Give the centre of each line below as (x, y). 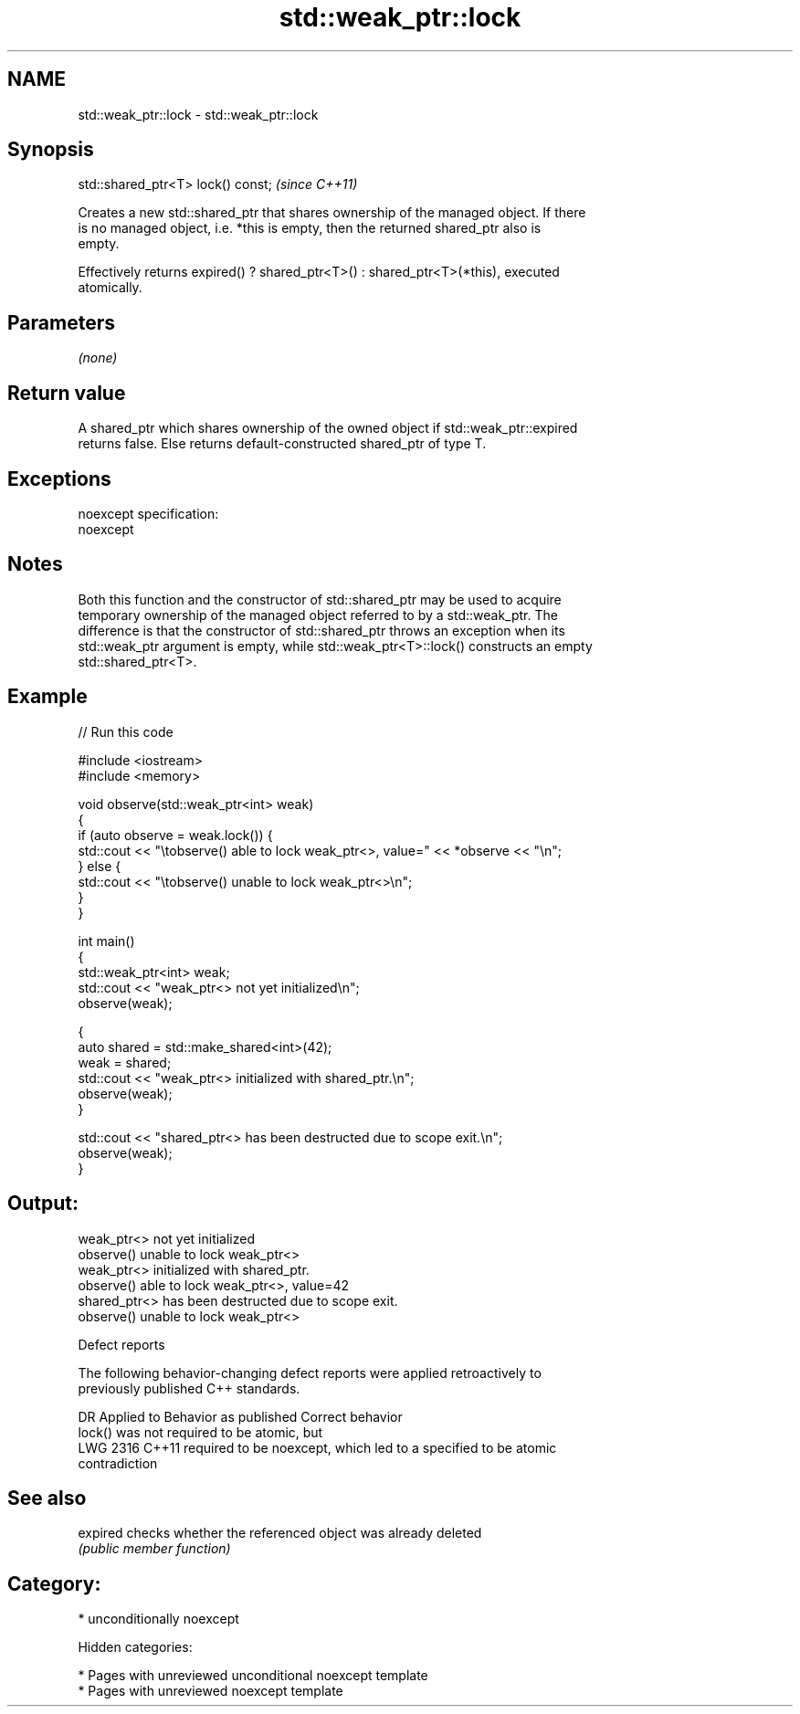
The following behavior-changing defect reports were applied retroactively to (310, 1372)
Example (47, 697)
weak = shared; (125, 1062)
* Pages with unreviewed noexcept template (211, 1691)
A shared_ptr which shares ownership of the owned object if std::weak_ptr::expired (328, 428)
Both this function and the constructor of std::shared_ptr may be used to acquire (320, 599)
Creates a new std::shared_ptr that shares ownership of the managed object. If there (332, 213)
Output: (43, 1204)
